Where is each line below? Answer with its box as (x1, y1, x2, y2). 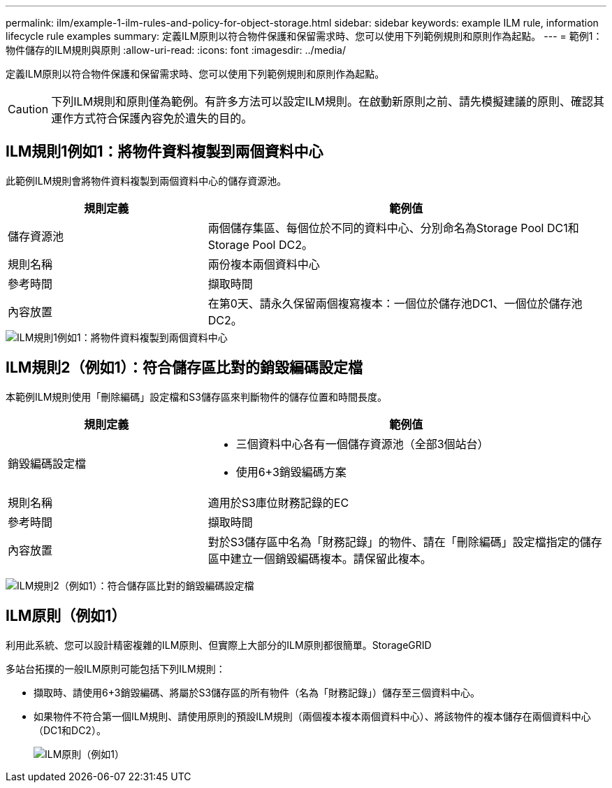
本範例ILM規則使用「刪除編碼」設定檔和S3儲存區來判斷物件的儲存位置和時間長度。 (6, 390, 387, 403)
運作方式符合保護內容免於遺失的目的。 (51, 111, 253, 125)
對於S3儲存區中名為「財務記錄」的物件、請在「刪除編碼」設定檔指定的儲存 (207, 534, 602, 549)
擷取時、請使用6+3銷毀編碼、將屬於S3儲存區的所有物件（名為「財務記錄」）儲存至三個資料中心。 (34, 686, 481, 699)
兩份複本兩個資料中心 (207, 257, 320, 271)
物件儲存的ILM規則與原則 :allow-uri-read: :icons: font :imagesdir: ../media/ (6, 44, 346, 56)
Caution (8, 102, 49, 116)
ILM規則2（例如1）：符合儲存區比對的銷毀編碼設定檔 (6, 359, 363, 377)
